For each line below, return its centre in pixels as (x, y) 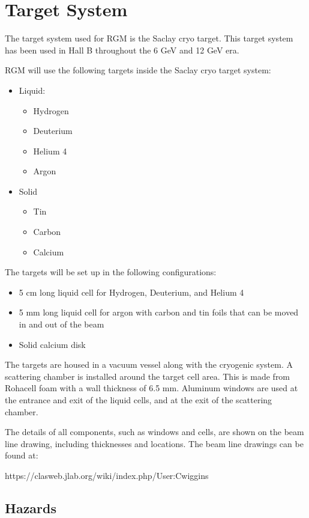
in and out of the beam (61, 324)
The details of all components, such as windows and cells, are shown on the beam (154, 432)
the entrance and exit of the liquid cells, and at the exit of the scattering (139, 400)
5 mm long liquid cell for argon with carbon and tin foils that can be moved (159, 312)
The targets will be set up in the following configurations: (111, 272)
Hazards (31, 507)
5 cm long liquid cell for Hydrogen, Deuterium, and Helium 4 (131, 292)
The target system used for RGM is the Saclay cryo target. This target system (149, 38)
